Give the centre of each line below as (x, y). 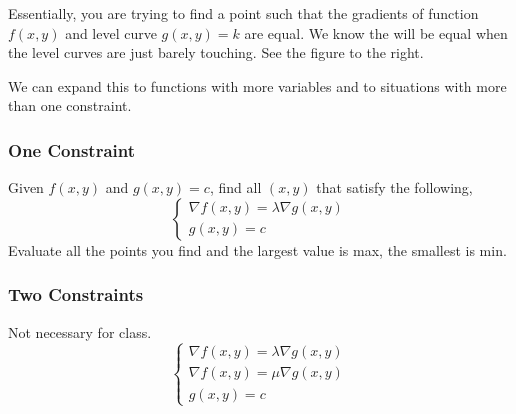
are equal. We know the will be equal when (376, 32)
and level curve (111, 32)
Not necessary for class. (80, 331)
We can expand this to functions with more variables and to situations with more (257, 85)
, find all (235, 187)
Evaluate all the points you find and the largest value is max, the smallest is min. (257, 249)
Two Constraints (76, 294)
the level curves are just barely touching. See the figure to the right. (216, 52)
